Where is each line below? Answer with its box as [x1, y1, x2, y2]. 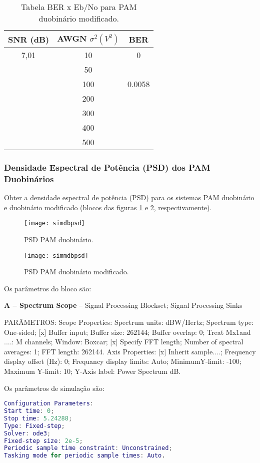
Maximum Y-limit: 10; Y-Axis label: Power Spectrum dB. [4, 365, 181, 376]
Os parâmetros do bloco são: [4, 283, 91, 293]
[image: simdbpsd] [24, 220, 85, 227]
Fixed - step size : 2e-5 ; [4, 437, 83, 444]
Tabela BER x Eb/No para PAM [21, 1, 137, 13]
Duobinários [4, 172, 54, 185]
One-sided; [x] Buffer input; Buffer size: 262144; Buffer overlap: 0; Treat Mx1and [4, 326, 251, 337]
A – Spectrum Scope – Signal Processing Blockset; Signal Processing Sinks [4, 300, 242, 310]
